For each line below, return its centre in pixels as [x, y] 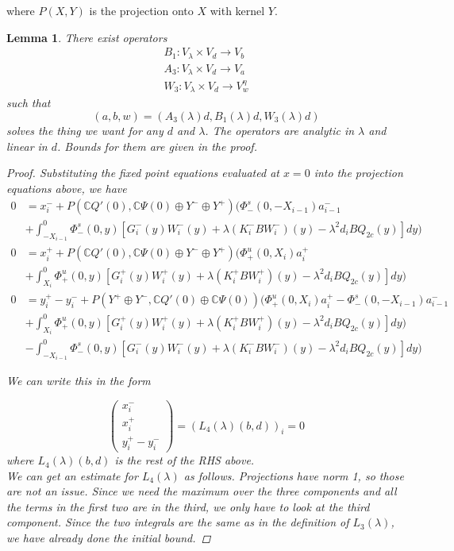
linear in [27, 146]
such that [29, 103]
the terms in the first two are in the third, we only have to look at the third [188, 506]
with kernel [237, 10]
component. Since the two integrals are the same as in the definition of [178, 522]
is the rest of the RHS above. [185, 460]
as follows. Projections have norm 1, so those [294, 475]
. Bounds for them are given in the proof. [157, 146]
